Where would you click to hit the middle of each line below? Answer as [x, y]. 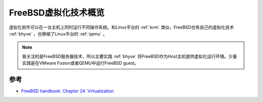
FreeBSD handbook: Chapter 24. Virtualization [67, 91]
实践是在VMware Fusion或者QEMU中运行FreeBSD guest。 [80, 63]
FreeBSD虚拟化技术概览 [57, 13]
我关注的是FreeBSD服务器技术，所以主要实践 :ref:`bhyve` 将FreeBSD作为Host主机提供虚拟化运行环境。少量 [130, 56]
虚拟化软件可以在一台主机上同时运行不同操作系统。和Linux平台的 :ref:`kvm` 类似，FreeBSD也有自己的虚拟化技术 [122, 27]
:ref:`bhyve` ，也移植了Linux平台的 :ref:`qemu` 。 [58, 34]
